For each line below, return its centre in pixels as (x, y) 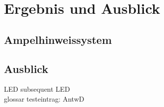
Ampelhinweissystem (58, 39)
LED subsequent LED (37, 89)
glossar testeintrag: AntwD (44, 98)
